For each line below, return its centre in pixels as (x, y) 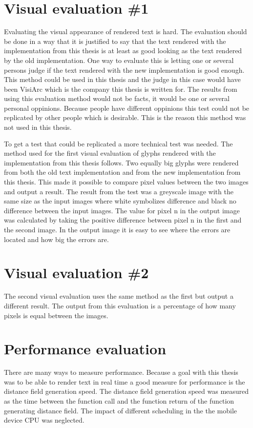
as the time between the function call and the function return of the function (119, 401)
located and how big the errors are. (56, 239)
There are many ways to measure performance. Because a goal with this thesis (121, 372)
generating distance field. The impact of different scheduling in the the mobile (121, 410)
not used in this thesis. (38, 127)
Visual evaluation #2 (76, 273)
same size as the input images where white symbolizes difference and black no (120, 201)
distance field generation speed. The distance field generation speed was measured (126, 391)
